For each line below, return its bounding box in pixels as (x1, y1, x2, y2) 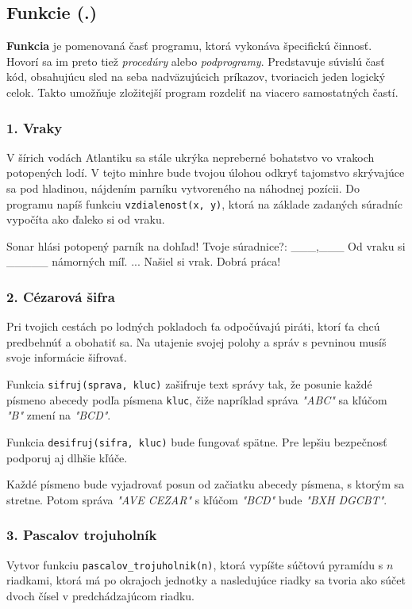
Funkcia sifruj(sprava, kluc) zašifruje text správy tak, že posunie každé (6, 376, 372, 393)
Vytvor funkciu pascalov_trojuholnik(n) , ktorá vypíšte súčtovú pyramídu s (6, 556, 383, 573)
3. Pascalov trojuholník (6, 525, 157, 545)
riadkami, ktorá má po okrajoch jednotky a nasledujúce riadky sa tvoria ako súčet (6, 572, 406, 588)
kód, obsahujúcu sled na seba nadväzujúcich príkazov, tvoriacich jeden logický (6, 68, 386, 85)
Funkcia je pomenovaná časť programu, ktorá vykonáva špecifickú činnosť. (6, 37, 372, 54)
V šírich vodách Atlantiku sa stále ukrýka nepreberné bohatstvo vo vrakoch (6, 148, 375, 165)
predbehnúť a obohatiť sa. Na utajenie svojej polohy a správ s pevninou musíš (6, 333, 387, 350)
